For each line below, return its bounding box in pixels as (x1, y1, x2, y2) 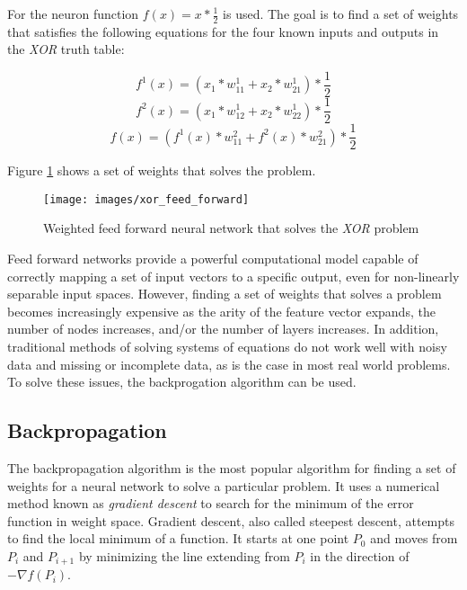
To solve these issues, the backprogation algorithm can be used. (7, 372, 357, 391)
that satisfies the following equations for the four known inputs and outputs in (7, 22, 439, 40)
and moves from (370, 529, 458, 548)
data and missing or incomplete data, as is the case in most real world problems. (7, 354, 451, 373)
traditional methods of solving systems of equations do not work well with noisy (7, 337, 447, 356)
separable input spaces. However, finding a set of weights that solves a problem (7, 284, 442, 303)
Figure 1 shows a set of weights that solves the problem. (7, 161, 316, 180)
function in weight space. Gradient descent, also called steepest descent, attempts (7, 511, 455, 530)
